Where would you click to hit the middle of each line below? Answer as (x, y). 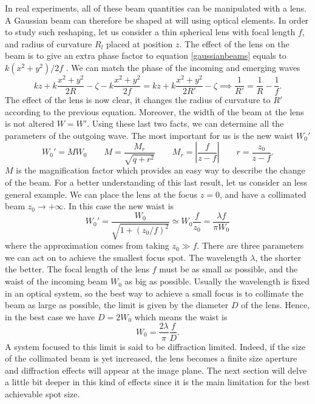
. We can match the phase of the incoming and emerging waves (183, 67)
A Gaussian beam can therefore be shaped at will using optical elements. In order (157, 20)
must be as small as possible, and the (229, 269)
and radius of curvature (49, 43)
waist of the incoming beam (56, 281)
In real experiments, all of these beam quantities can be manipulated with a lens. (156, 8)
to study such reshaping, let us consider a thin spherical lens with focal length (150, 32)
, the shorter (278, 257)
